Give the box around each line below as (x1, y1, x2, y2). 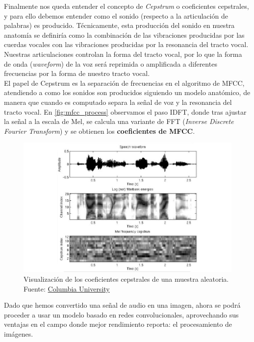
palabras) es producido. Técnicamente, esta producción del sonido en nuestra (4, 20, 235, 30)
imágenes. (4, 328, 33, 339)
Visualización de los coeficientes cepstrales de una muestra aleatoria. (24, 273, 229, 284)
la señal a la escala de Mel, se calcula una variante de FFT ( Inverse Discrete (4, 116, 234, 126)
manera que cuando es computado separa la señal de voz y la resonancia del (4, 97, 232, 107)
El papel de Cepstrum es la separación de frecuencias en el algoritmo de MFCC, (4, 77, 245, 88)
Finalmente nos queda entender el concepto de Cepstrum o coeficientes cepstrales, (4, 1, 249, 11)
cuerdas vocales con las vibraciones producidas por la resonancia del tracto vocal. (4, 39, 249, 49)
